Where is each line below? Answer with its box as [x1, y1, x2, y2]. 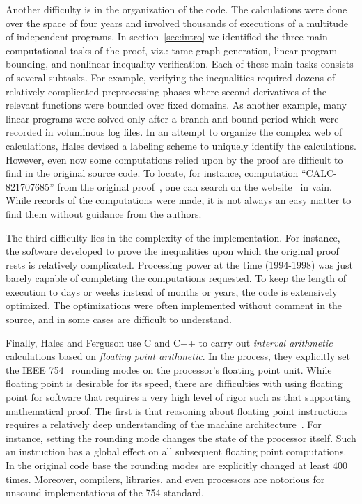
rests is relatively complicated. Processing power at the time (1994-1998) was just [6, 257, 353, 271]
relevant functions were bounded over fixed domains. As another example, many [6, 97, 347, 112]
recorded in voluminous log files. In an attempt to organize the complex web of [6, 125, 343, 139]
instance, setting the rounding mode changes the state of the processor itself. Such [6, 430, 356, 445]
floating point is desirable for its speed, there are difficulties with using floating [6, 376, 343, 391]
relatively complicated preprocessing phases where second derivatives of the [6, 84, 327, 98]
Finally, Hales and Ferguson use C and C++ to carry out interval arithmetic [6, 335, 333, 349]
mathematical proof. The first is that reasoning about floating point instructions [6, 403, 348, 418]
